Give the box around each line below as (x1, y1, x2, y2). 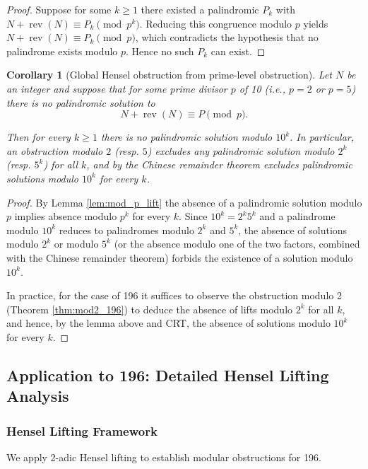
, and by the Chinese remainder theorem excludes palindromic (86, 157, 352, 172)
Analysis (6, 385, 69, 407)
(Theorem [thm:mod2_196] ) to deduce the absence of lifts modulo (6, 301, 293, 316)
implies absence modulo (14, 209, 117, 224)
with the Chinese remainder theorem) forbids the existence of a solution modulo (6, 250, 353, 265)
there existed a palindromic (141, 2, 259, 16)
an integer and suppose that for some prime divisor (6, 81, 227, 95)
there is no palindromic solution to (6, 95, 155, 110)
